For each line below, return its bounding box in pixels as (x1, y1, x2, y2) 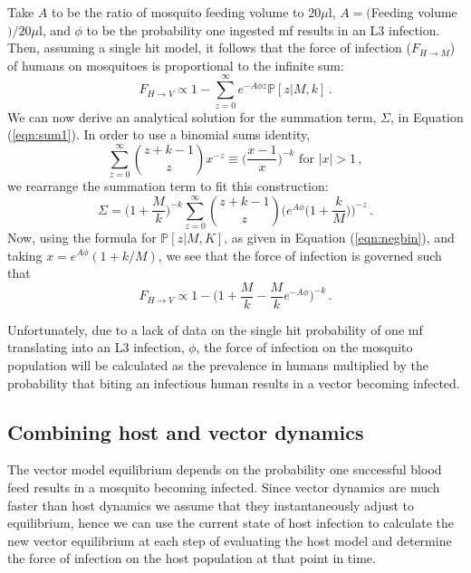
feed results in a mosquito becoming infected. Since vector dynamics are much (7, 477, 440, 496)
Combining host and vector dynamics (7, 417, 364, 445)
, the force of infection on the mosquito (196, 338, 413, 357)
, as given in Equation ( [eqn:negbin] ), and (224, 227, 455, 246)
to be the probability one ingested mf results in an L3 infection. (86, 20, 440, 39)
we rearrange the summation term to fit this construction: (7, 177, 329, 196)
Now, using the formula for (7, 227, 157, 246)
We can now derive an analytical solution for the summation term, (7, 107, 377, 126)
